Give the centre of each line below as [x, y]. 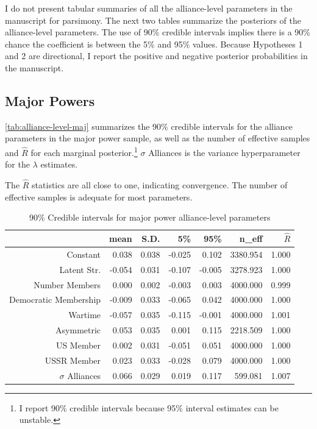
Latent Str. [80, 269]
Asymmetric [78, 330]
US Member [78, 345]
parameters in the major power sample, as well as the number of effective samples [158, 138]
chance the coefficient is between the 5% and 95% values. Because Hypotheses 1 [154, 44]
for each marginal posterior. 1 [84, 151]
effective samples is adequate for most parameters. [99, 197]
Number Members [67, 284]
